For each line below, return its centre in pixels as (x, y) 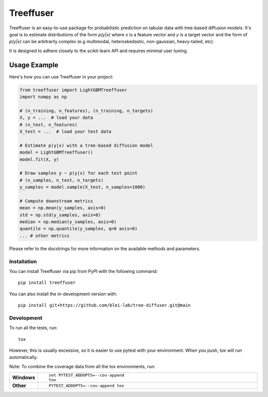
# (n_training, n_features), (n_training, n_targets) (86, 111)
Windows (24, 378)
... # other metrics (44, 235)
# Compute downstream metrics (56, 201)
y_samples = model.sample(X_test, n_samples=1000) (83, 187)
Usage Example (34, 65)
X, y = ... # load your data (56, 118)
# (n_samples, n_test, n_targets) (62, 180)
